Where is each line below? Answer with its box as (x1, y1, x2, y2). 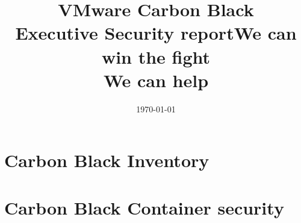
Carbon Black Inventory (4, 148, 209, 173)
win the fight (101, 44, 211, 69)
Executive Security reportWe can (15, 20, 297, 45)
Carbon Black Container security (4, 195, 284, 219)
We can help (103, 67, 209, 92)
